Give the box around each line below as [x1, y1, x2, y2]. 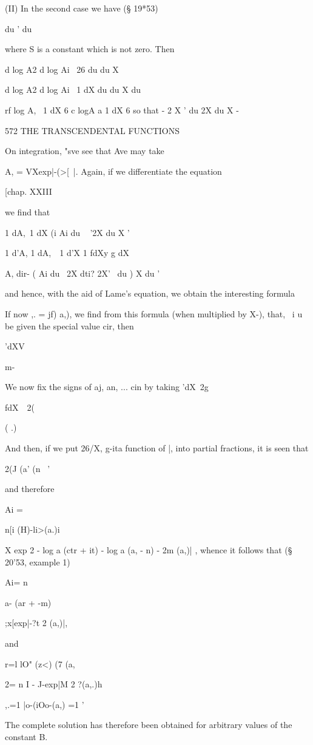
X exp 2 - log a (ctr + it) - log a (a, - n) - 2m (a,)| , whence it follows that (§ [5, 544, 292, 556]
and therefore [5, 482, 55, 495]
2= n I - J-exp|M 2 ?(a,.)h [5, 678, 103, 690]
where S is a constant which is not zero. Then [5, 42, 175, 55]
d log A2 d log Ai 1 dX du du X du [5, 83, 141, 96]
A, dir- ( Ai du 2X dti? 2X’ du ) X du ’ [5, 266, 160, 279]
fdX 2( [5, 400, 35, 413]
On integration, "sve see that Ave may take [5, 144, 164, 157]
